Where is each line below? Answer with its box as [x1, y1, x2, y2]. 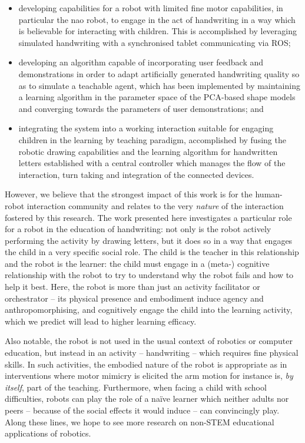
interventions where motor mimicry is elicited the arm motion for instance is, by [5, 369, 293, 382]
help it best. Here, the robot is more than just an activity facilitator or [5, 280, 260, 293]
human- [255, 188, 283, 200]
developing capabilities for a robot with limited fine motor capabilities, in [18, 2, 283, 14]
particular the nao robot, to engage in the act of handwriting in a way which [18, 13, 296, 25]
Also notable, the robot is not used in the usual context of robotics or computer [5, 335, 293, 347]
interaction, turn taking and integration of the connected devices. [18, 168, 254, 180]
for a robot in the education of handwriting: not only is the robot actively [5, 223, 271, 235]
